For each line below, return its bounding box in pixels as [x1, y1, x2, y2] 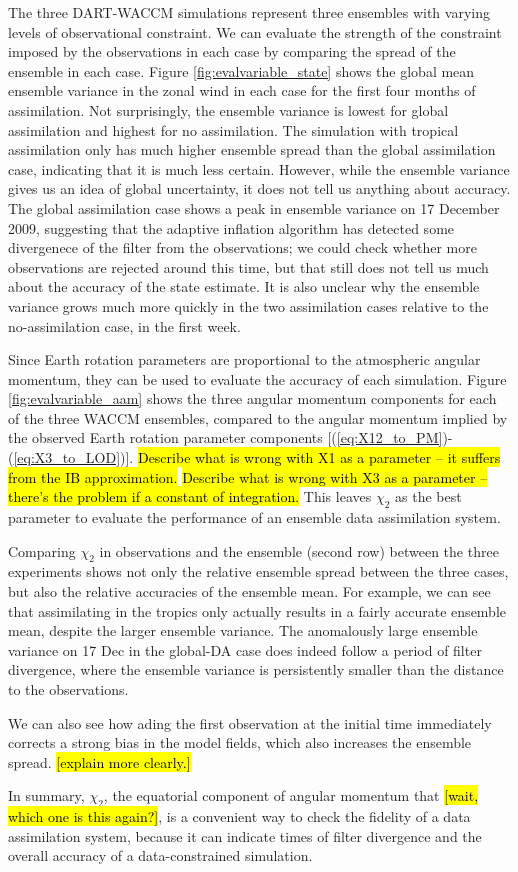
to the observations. [8, 679, 129, 699]
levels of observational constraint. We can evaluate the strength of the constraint [8, 21, 502, 42]
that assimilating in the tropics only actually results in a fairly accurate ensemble [8, 600, 507, 621]
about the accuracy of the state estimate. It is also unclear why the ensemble [8, 276, 480, 297]
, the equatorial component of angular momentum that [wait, [103, 785, 479, 806]
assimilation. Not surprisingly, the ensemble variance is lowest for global [8, 99, 449, 120]
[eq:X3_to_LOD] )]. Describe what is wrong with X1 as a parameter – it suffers [13, 447, 501, 468]
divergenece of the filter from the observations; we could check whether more [8, 237, 477, 258]
